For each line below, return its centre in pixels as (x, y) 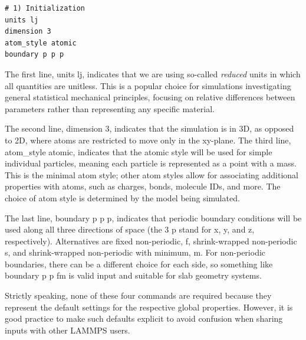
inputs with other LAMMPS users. (68, 330)
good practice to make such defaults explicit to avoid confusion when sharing (144, 318)
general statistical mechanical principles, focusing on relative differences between (150, 97)
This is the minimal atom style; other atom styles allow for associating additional (152, 174)
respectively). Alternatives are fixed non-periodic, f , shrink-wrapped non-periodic (151, 241)
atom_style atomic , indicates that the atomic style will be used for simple (139, 151)
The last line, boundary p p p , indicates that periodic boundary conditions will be (153, 218)
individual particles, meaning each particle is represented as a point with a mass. (151, 163)
